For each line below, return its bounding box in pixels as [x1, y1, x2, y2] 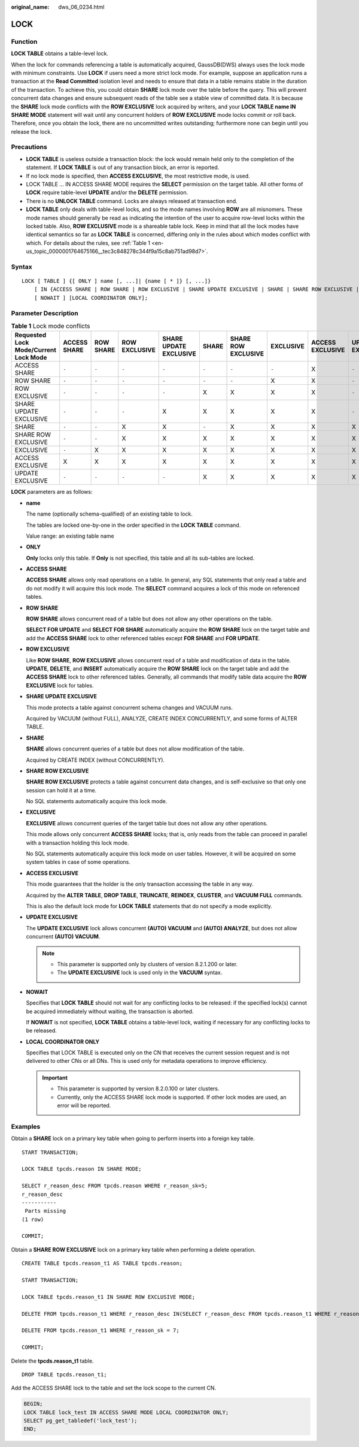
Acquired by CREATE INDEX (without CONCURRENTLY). [26, 756, 165, 764]
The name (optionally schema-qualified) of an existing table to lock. [26, 510, 193, 518]
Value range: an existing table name [26, 532, 114, 539]
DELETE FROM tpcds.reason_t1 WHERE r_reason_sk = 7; [22, 1327, 180, 1334]
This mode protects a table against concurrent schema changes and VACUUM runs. [26, 704, 233, 711]
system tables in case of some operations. [26, 858, 131, 866]
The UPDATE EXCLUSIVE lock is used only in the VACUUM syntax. [57, 969, 223, 976]
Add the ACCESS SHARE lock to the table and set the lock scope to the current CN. [11, 1385, 217, 1392]
